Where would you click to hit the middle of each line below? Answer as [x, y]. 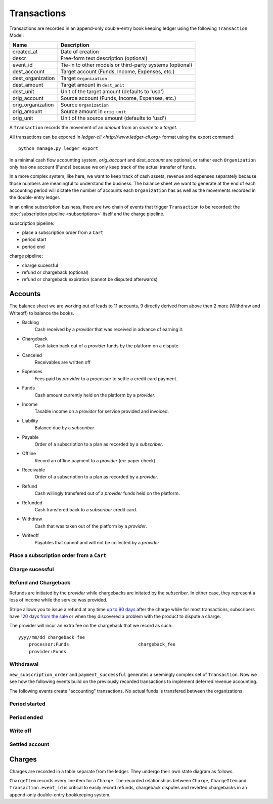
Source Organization [84, 105]
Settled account [29, 744]
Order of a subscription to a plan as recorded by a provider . [97, 477]
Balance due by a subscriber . [65, 428]
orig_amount [27, 111]
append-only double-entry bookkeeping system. [60, 794]
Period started [27, 704]
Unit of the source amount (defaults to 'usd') [113, 118]
